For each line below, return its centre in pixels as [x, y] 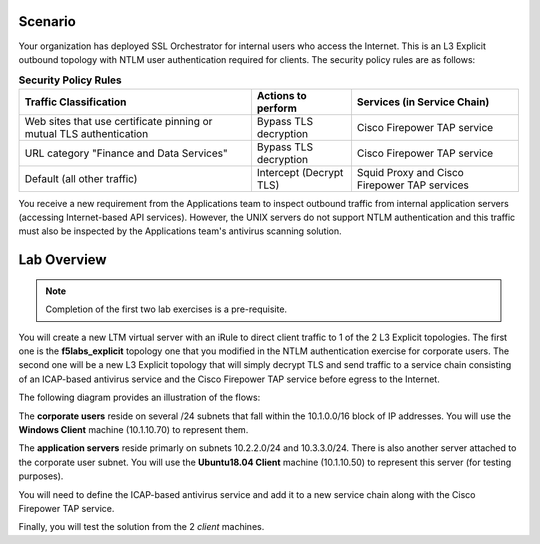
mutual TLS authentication [86, 133]
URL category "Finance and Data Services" [126, 153]
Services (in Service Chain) [423, 102]
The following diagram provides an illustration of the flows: [139, 397]
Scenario [47, 21]
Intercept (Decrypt [300, 172]
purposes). [41, 476]
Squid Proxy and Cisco [410, 172]
